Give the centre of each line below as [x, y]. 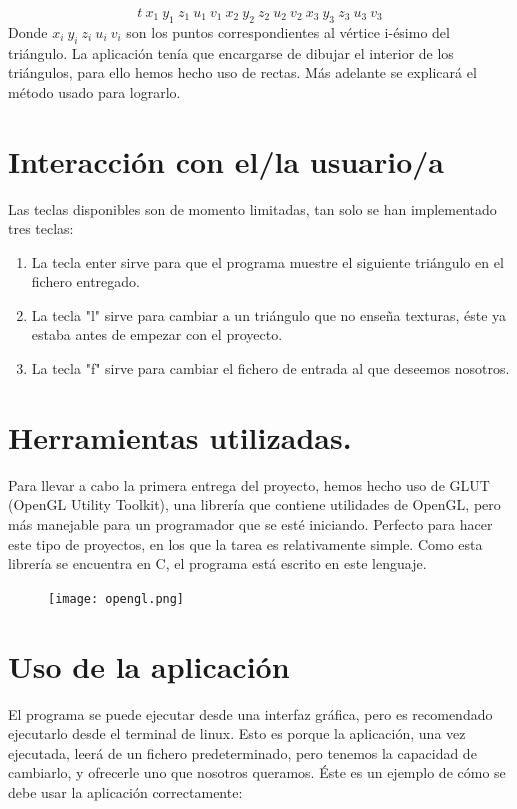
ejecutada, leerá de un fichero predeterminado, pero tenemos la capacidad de [242, 752]
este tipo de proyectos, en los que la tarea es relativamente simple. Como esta [245, 543]
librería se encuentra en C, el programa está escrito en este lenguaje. [217, 563]
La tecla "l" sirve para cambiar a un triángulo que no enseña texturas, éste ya [269, 314]
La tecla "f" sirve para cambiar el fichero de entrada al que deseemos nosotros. [270, 368]
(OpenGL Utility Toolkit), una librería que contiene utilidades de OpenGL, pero [254, 504]
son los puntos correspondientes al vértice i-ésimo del [288, 31]
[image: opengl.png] [116, 598]
